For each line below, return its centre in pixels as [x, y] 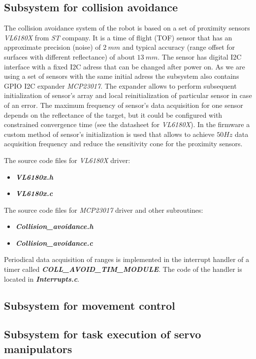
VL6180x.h [34, 177]
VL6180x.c [34, 193]
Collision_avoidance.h [54, 226]
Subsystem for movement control [90, 305]
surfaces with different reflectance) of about [69, 56]
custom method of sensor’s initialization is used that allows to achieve [109, 134]
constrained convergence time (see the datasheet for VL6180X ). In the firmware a [127, 124]
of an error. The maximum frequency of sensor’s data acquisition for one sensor [124, 105]
